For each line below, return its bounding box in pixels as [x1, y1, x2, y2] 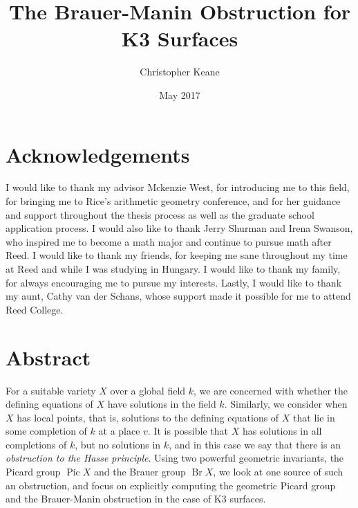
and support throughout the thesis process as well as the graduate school [6, 207, 314, 221]
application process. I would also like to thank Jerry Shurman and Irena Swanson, [6, 221, 353, 235]
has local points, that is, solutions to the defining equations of [17, 410, 279, 424]
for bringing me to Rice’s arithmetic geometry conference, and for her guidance [6, 194, 341, 208]
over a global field [110, 383, 186, 397]
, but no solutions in [75, 437, 161, 451]
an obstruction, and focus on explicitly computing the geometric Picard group [6, 478, 336, 492]
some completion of [6, 424, 87, 438]
